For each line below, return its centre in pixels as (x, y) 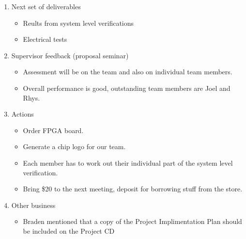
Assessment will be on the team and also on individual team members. (128, 72)
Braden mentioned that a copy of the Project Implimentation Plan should (132, 221)
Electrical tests (45, 39)
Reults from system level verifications (78, 23)
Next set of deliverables (46, 6)
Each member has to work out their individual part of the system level (128, 162)
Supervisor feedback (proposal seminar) (70, 55)
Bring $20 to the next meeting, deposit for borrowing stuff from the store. (133, 189)
